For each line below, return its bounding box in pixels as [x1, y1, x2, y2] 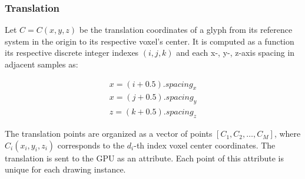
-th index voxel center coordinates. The [134, 139, 276, 151]
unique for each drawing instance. [5, 163, 126, 175]
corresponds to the [57, 139, 125, 151]
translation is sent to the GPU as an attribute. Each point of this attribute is [5, 151, 284, 164]
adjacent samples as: [5, 58, 78, 70]
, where [274, 127, 301, 140]
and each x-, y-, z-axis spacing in [176, 46, 295, 59]
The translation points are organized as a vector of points [5, 127, 213, 140]
